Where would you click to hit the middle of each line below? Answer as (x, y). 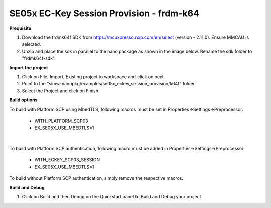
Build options (23, 100)
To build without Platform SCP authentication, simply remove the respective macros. (96, 178)
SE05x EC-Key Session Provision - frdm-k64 (104, 13)
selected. (31, 44)
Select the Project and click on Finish (60, 91)
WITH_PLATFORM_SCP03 (61, 121)
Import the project (29, 67)
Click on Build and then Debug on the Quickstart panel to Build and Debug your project (111, 196)
